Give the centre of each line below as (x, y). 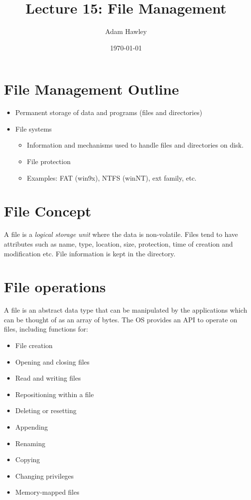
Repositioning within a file (55, 394)
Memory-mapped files (47, 492)
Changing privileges (45, 475)
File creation (34, 345)
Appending (31, 427)
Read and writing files (48, 378)
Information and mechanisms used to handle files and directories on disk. (135, 145)
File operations (55, 287)
